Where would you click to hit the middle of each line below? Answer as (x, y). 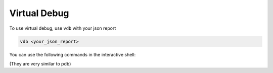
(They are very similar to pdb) (40, 63)
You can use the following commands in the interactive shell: (73, 54)
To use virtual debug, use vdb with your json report (63, 28)
